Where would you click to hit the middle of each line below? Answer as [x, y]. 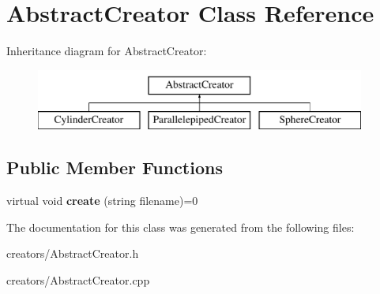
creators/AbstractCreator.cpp [78, 279]
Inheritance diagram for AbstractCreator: [107, 51]
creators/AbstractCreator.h [73, 253]
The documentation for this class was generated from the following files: [181, 227]
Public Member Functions [115, 167]
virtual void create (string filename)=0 [102, 201]
